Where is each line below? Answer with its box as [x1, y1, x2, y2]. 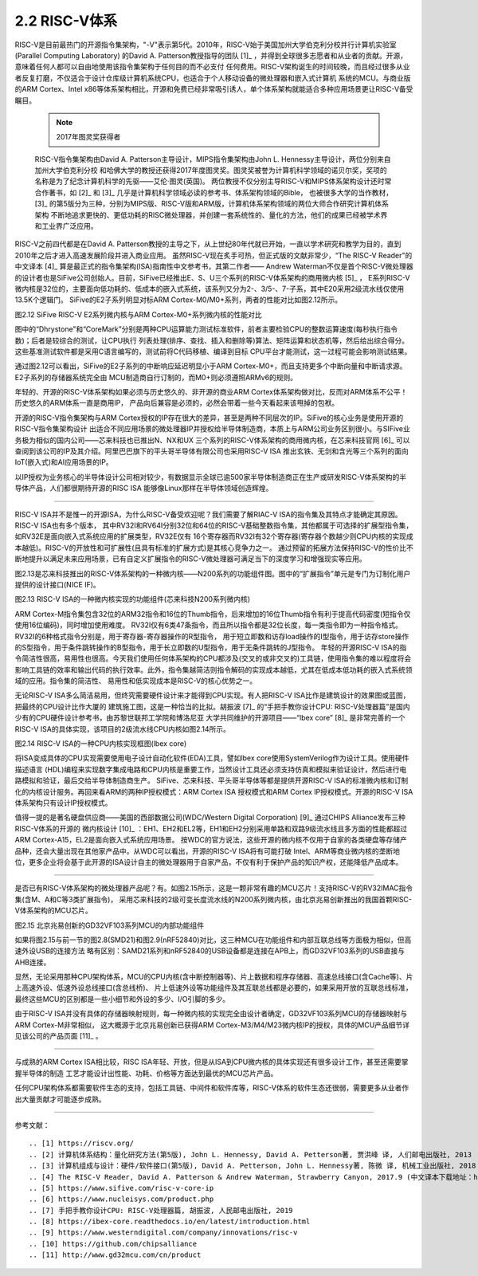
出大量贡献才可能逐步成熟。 [14, 1094, 106, 1104]
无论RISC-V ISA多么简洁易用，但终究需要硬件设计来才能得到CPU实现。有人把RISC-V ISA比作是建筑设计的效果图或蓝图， [14, 690, 410, 701]
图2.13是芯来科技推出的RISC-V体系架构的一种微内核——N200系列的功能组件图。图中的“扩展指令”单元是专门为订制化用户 [14, 568, 411, 578]
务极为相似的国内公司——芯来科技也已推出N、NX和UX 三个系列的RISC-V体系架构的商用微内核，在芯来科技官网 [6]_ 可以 [14, 435, 410, 445]
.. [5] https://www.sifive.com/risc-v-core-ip [29, 1184, 214, 1192]
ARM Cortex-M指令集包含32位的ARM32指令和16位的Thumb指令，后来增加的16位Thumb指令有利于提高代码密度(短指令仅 [14, 609, 411, 618]
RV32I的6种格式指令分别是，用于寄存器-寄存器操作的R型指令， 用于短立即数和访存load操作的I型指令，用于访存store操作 [14, 631, 409, 641]
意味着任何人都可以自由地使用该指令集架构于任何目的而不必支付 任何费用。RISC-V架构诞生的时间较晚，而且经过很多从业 [14, 62, 410, 72]
